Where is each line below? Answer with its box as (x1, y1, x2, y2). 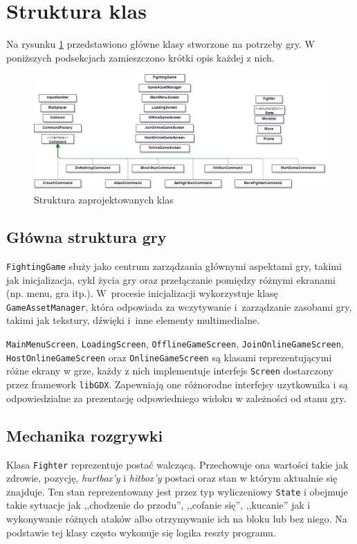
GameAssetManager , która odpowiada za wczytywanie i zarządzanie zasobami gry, (6, 299, 352, 314)
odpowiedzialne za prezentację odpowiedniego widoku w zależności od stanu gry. (6, 390, 347, 405)
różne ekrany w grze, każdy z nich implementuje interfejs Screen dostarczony (6, 363, 334, 378)
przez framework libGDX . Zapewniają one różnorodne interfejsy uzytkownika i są (6, 377, 348, 392)
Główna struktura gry (6, 226, 167, 248)
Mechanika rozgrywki (6, 424, 163, 446)
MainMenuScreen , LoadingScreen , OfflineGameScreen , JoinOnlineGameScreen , (6, 336, 344, 351)
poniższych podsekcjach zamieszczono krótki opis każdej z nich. (6, 50, 275, 64)
